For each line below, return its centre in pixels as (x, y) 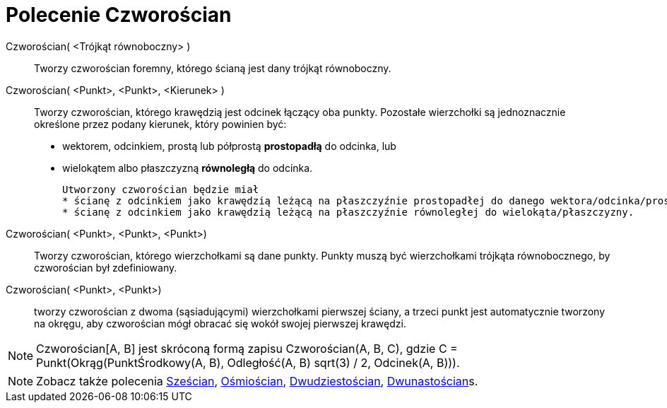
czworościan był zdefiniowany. (106, 267)
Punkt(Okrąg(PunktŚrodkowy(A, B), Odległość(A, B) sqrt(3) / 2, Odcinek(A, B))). (248, 362)
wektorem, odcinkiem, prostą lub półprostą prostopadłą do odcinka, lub (229, 146)
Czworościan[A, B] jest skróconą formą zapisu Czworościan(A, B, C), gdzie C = (247, 348)
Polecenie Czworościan (119, 15)
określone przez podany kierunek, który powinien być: (160, 124)
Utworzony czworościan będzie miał (161, 189)
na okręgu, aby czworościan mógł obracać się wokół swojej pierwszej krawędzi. (220, 323)
